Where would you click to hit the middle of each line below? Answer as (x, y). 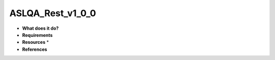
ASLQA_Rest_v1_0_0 (53, 13)
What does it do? (40, 28)
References (35, 49)
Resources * (36, 42)
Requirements (37, 35)
